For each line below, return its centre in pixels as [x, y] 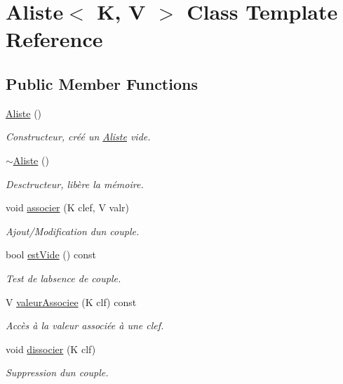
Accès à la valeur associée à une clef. [85, 325]
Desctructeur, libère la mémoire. [75, 184]
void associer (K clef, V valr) [68, 207]
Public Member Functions [102, 83]
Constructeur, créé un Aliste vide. [78, 137]
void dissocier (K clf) [51, 349]
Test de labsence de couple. [63, 278]
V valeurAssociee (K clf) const [71, 302]
